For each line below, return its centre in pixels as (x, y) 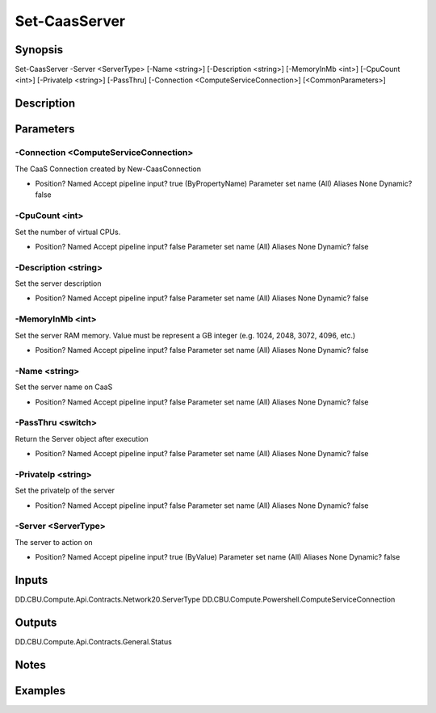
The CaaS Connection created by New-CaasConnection (108, 169)
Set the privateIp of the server (65, 491)
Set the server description (58, 283)
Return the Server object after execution (82, 438)
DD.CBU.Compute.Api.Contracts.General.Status (94, 641)
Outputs (36, 622)
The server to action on (54, 542)
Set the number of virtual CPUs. (68, 232)
